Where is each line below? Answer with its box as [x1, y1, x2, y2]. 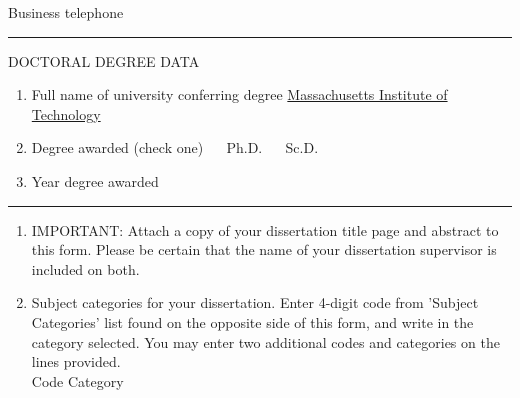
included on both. [31, 258, 140, 279]
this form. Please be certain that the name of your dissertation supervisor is [31, 239, 497, 260]
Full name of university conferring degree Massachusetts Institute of [31, 84, 448, 105]
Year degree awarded [31, 170, 159, 191]
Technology [31, 103, 101, 124]
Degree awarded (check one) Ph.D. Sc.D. [31, 137, 319, 158]
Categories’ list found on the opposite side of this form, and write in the [31, 311, 474, 332]
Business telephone [8, 2, 124, 22]
